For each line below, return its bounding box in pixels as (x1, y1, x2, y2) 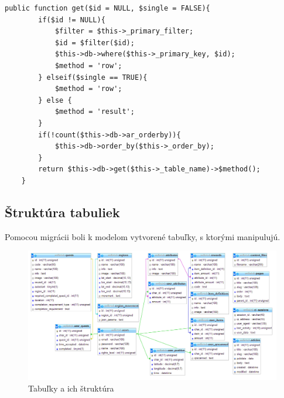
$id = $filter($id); (54, 38, 135, 47)
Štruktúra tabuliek (5, 203, 120, 221)
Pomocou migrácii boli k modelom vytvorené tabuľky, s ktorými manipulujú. (5, 230, 280, 242)
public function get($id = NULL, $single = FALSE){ (5, 4, 210, 12)
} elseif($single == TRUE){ (38, 73, 148, 82)
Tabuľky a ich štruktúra (28, 382, 114, 394)
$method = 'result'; (54, 107, 135, 116)
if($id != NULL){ (38, 15, 105, 24)
